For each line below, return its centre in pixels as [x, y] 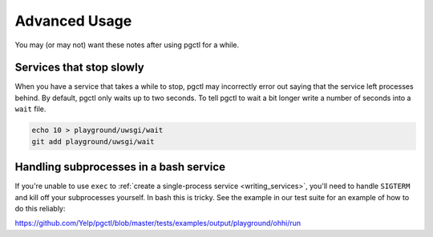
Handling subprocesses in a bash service [120, 167]
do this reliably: [40, 208]
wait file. [30, 109]
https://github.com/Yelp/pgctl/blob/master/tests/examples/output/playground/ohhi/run [158, 223]
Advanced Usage [73, 21]
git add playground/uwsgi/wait [93, 141]
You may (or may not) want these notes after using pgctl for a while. [127, 45]
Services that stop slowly [79, 68]
